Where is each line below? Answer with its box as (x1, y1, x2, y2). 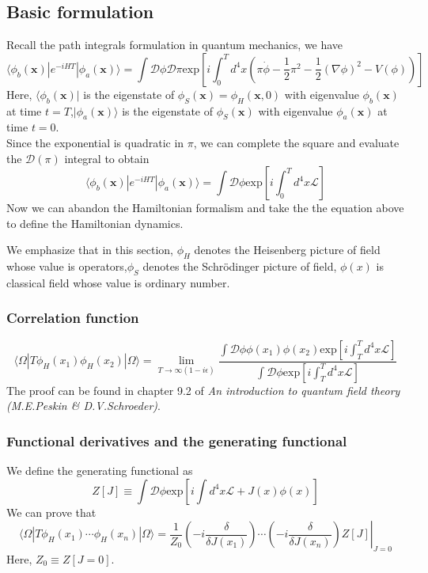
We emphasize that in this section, (6, 241, 173, 258)
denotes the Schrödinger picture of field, (142, 258, 337, 275)
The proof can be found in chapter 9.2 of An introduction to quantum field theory (6, 381, 400, 398)
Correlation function (6, 308, 139, 328)
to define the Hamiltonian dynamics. (6, 214, 184, 231)
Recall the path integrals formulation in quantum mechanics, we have (6, 36, 343, 53)
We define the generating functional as (6, 462, 193, 479)
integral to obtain (64, 150, 150, 166)
